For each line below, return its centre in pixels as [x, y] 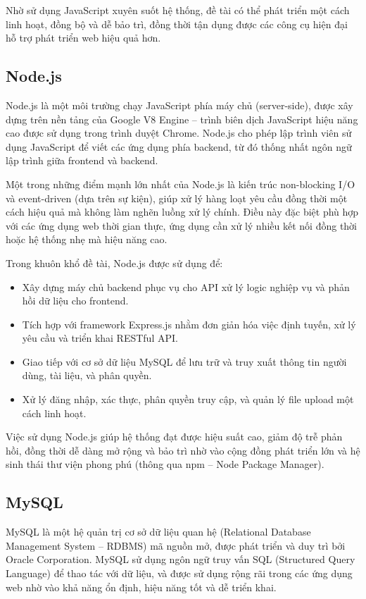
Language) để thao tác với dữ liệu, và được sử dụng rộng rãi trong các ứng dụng [179, 573]
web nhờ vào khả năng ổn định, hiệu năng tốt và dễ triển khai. [141, 587]
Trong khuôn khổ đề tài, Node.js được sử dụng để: [114, 263]
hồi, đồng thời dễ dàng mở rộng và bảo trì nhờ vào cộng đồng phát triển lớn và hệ [183, 450]
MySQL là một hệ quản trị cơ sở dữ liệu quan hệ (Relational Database [158, 532]
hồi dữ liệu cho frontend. [75, 301]
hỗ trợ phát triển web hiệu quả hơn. [83, 38]
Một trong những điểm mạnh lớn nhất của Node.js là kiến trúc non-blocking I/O [181, 184]
